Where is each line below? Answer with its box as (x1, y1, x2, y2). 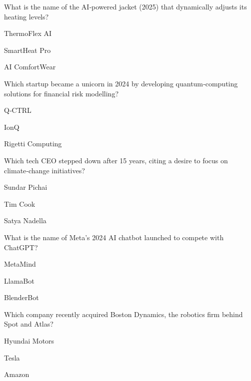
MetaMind (4, 259, 36, 269)
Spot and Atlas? (4, 319, 53, 329)
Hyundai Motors (4, 336, 54, 346)
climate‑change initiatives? (4, 165, 85, 175)
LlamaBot (4, 275, 34, 286)
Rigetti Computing (4, 138, 62, 149)
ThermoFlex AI (4, 28, 52, 38)
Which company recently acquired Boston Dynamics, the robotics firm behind (4, 309, 243, 319)
